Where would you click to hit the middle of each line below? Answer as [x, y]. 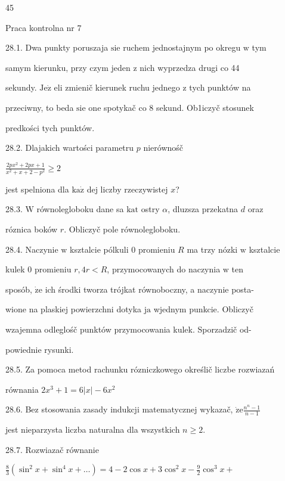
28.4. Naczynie [32, 249]
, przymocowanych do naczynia [164, 269]
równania [22, 389]
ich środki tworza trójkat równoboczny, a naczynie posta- [149, 289]
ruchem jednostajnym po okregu [182, 47]
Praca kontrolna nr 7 [44, 27]
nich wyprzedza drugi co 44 [190, 67]
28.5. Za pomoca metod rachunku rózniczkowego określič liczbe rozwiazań [140, 369]
